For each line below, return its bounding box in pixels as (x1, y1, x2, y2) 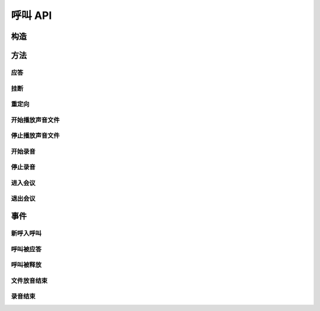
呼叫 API (11, 9, 52, 22)
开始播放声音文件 (11, 116, 60, 124)
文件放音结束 (11, 276, 48, 284)
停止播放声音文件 (11, 132, 60, 140)
